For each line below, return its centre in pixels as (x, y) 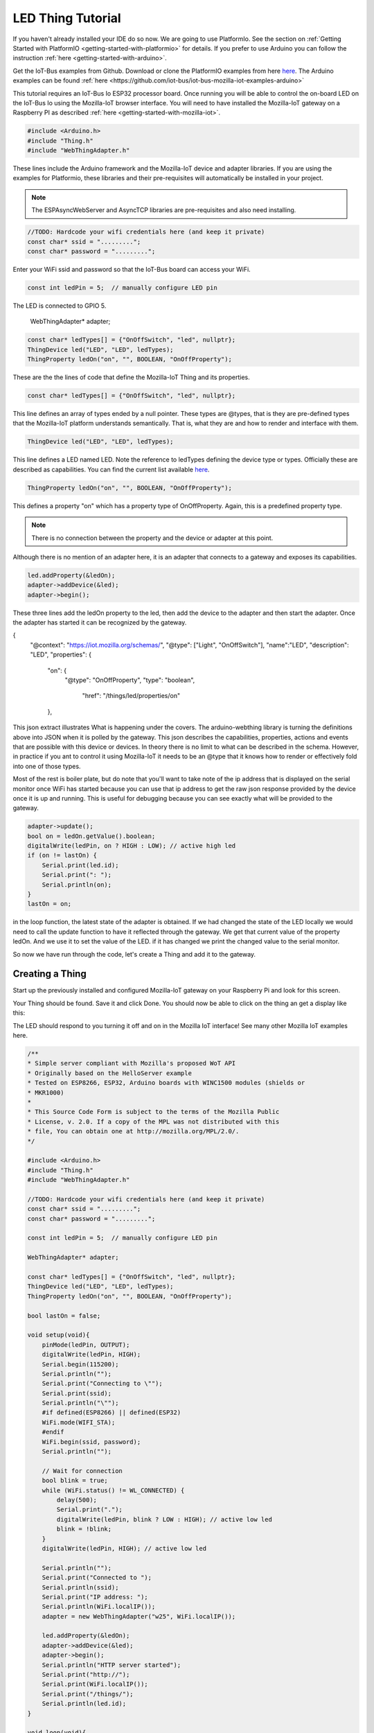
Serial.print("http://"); (86, 1675)
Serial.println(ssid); (80, 1587)
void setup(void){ (59, 1335)
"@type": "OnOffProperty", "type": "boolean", (130, 680)
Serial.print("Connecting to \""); (102, 1384)
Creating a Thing (50, 974)
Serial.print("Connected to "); (97, 1578)
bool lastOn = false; (64, 1316)
